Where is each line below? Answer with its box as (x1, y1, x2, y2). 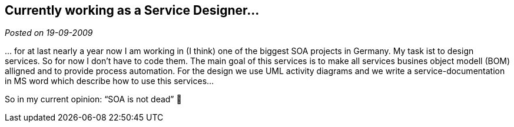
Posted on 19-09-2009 (5, 28, 93, 38)
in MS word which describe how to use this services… (5, 76, 214, 86)
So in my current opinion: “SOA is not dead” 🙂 (5, 94, 182, 105)
